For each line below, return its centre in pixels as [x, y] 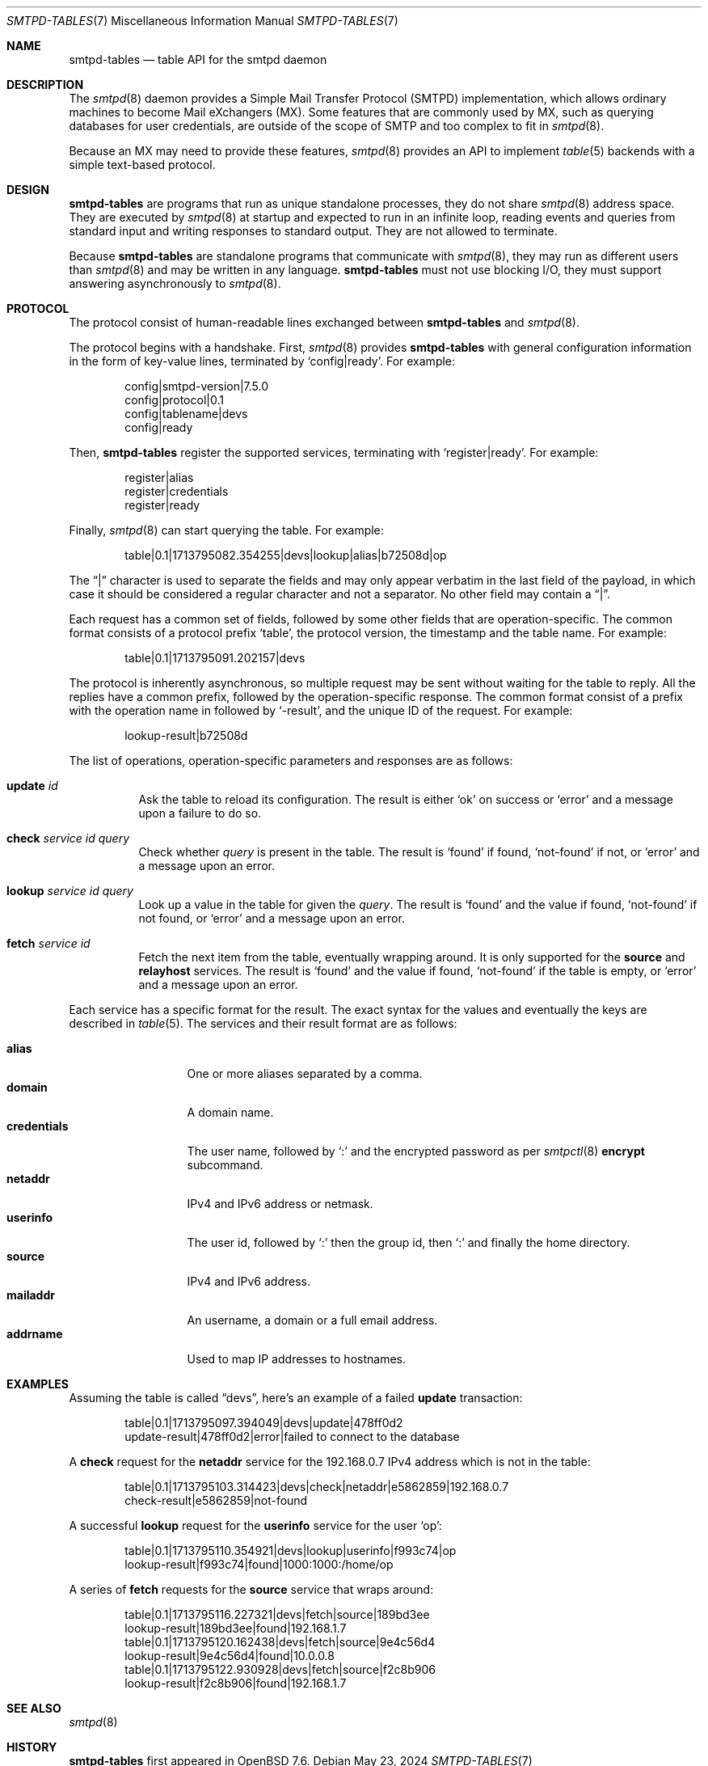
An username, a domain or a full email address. [312, 1320]
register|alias [159, 477]
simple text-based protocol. [142, 165]
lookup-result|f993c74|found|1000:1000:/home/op [259, 1564]
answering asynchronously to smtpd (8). [175, 283]
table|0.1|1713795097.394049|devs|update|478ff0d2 [264, 1423]
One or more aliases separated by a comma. [305, 1073]
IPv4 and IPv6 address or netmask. [280, 1204]
